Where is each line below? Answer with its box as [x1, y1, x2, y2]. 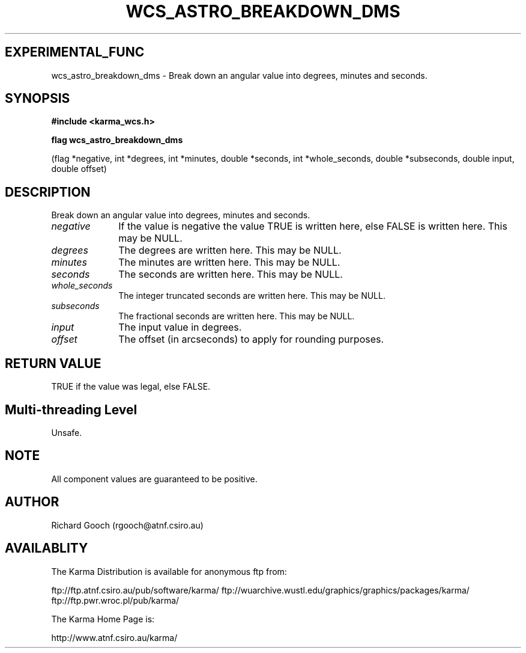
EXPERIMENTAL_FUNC [5, 44, 145, 60]
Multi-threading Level [5, 402, 138, 417]
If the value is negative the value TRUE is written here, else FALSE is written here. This [118, 220, 507, 233]
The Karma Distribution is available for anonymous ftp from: [51, 566, 287, 577]
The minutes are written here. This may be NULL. [118, 256, 340, 269]
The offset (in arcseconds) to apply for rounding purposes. [118, 333, 384, 346]
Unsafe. [51, 427, 82, 438]
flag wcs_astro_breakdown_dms [51, 135, 183, 146]
